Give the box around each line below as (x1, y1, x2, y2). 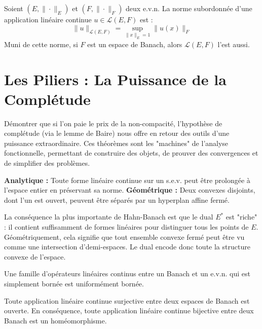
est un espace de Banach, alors (87, 39, 182, 49)
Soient (4, 3, 23, 13)
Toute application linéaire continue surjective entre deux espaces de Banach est (4, 295, 250, 306)
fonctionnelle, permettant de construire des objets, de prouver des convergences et (4, 148, 258, 158)
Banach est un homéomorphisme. (4, 315, 107, 325)
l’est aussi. (217, 39, 250, 49)
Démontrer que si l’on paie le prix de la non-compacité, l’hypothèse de (4, 118, 222, 128)
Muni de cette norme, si (4, 39, 78, 49)
